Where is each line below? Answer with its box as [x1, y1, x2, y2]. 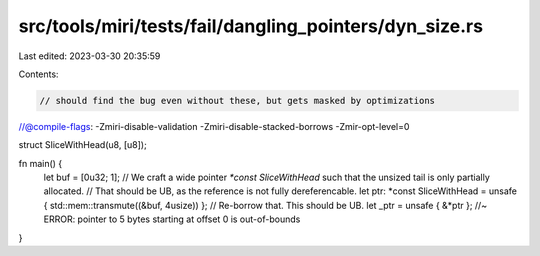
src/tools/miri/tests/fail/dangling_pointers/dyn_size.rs [18, 15, 484, 37]
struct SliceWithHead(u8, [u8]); [18, 139, 147, 151]
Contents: [18, 68, 59, 80]
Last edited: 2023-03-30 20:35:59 [18, 50, 161, 62]
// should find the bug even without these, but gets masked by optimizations [39, 95, 435, 106]
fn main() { [18, 157, 63, 169]
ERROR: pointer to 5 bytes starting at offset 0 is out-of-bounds [43, 213, 301, 225]
